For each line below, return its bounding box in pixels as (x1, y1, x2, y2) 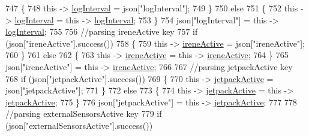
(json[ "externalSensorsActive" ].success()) (5, 119, 153, 131)
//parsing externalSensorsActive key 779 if (5, 107, 162, 120)
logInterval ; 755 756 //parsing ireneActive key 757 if (5, 25, 198, 38)
